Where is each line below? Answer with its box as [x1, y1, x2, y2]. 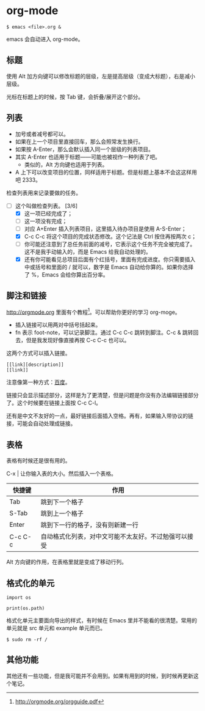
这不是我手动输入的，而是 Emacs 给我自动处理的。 [24, 248, 151, 255]
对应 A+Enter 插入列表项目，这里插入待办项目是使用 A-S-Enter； [24, 225, 187, 233]
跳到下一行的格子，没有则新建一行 [40, 521, 138, 529]
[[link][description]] [6, 362, 64, 368]
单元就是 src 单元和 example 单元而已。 [6, 625, 106, 632]
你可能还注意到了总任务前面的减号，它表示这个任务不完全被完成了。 [24, 240, 196, 248]
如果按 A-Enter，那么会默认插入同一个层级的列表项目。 [15, 145, 154, 153]
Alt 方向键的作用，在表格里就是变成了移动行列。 [6, 558, 127, 566]
